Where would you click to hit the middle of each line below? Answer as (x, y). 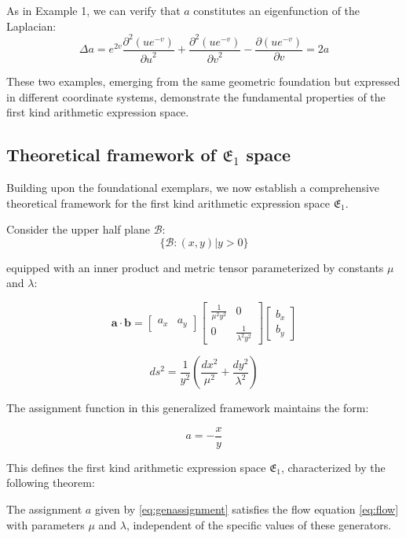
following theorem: (51, 483)
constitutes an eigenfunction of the (277, 10)
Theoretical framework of (111, 155)
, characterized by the (333, 467)
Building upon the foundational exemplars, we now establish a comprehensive (193, 188)
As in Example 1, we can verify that (93, 10)
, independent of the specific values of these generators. (259, 524)
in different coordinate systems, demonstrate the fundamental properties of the (196, 96)
